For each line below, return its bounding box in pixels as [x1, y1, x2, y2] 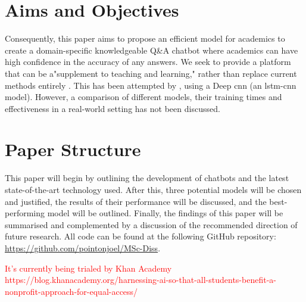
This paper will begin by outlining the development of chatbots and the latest [5, 172, 289, 184]
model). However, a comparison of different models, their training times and [5, 91, 282, 103]
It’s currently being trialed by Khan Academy [5, 261, 172, 274]
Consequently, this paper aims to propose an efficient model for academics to [5, 32, 285, 45]
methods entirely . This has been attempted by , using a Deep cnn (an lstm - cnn [5, 79, 296, 91]
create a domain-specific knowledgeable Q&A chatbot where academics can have [5, 43, 298, 56]
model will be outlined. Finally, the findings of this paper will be [47, 207, 283, 219]
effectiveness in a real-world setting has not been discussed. [5, 102, 220, 114]
